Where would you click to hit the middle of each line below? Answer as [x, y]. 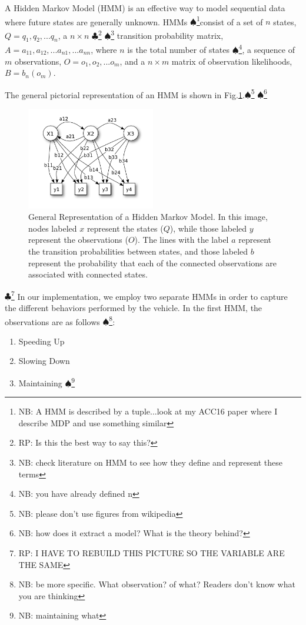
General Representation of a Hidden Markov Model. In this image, [148, 217]
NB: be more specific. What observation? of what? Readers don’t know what [157, 584]
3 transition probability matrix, [167, 34]
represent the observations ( [78, 240]
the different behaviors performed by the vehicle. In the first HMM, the [134, 307]
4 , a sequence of [267, 49]
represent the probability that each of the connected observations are [152, 263]
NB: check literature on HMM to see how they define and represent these [150, 462]
